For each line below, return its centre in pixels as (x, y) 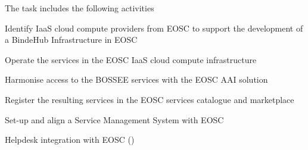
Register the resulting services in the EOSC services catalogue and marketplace (150, 99)
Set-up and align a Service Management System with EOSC (114, 119)
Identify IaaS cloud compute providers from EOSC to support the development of (154, 28)
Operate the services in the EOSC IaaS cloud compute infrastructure (131, 59)
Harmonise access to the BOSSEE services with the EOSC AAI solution (136, 79)
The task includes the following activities (80, 8)
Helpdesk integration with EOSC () (70, 140)
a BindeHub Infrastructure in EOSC (71, 40)
